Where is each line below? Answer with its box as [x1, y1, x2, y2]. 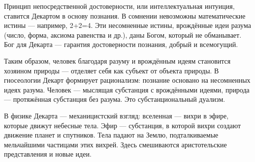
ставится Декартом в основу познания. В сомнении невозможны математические [4, 10, 246, 21]
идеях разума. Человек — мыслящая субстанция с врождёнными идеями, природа [4, 84, 250, 94]
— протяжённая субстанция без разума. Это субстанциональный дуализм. [4, 94, 225, 104]
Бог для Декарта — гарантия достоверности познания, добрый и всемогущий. [4, 39, 238, 49]
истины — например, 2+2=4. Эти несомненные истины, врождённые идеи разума [4, 20, 251, 30]
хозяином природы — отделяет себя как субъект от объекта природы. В [4, 65, 219, 75]
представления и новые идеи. [4, 149, 92, 159]
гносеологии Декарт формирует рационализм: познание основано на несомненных [4, 75, 251, 85]
